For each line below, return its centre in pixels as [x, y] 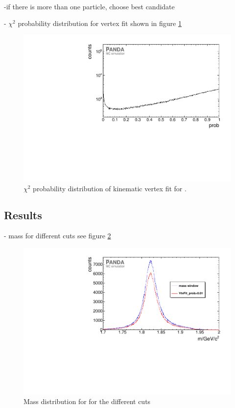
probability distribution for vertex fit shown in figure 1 [100, 23]
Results [23, 215]
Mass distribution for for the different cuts [87, 401]
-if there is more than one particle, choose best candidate [89, 6]
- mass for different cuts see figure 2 [58, 236]
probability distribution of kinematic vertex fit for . [110, 189]
